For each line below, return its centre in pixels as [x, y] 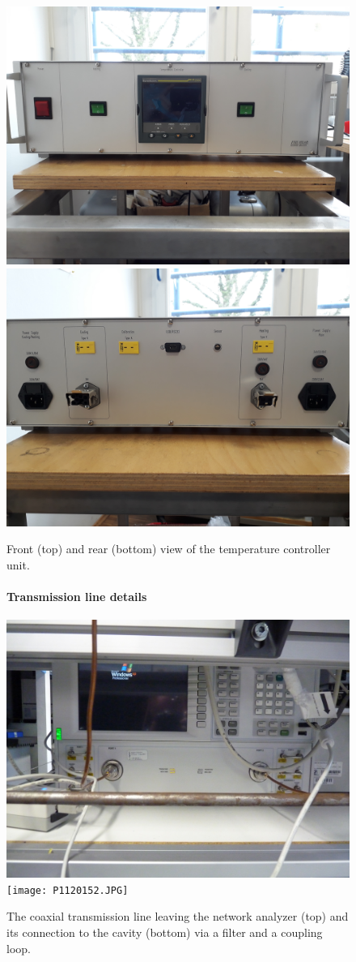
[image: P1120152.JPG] [68, 890]
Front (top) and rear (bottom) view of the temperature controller [169, 549]
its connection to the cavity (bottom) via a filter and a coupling [165, 932]
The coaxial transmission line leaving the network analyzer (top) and [178, 916]
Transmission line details [77, 596]
